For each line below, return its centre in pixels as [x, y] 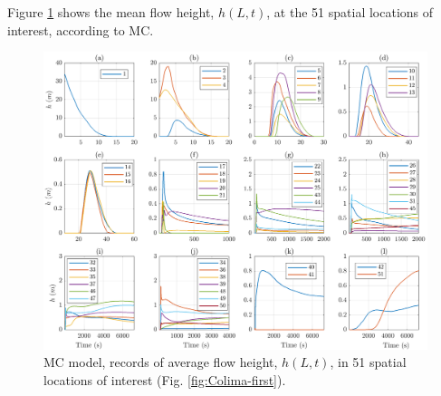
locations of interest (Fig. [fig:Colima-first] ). [165, 379]
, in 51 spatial [368, 362]
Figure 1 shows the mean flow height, [111, 12]
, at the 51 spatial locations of [350, 12]
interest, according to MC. [81, 29]
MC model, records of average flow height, [161, 362]
